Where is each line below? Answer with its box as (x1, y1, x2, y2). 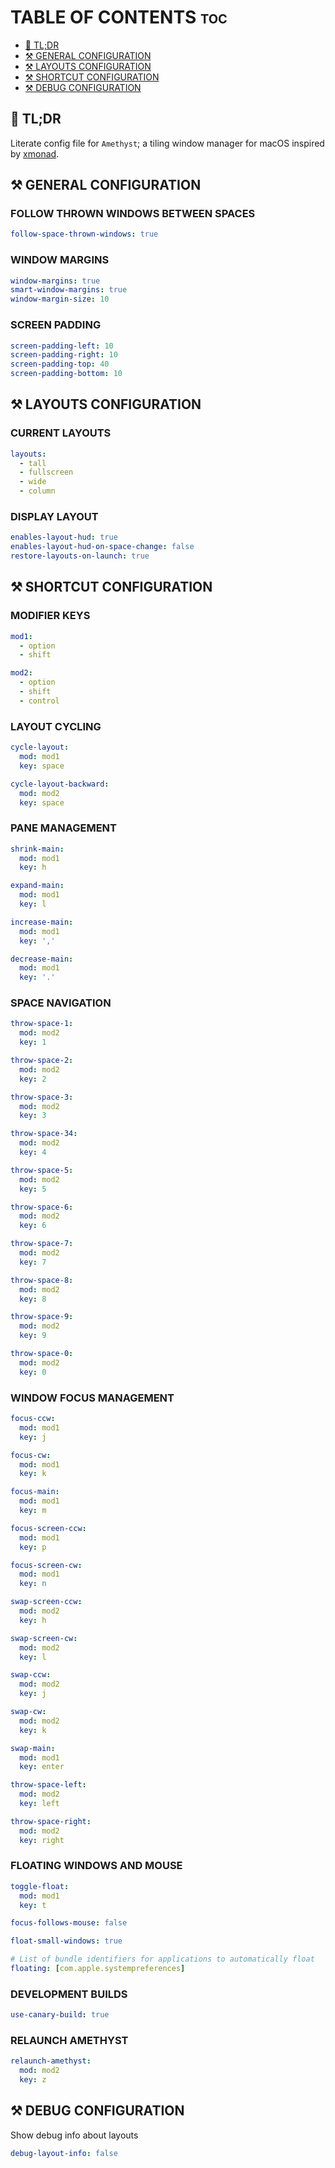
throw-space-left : (10, 1780, 87, 1790)
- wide (19, 477, 47, 487)
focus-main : (10, 1487, 60, 1497)
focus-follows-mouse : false (10, 1918, 128, 1928)
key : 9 (19, 1331, 47, 1341)
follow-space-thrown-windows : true (10, 229, 159, 240)
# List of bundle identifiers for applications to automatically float (10, 1954, 315, 1965)
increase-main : (10, 917, 74, 927)
